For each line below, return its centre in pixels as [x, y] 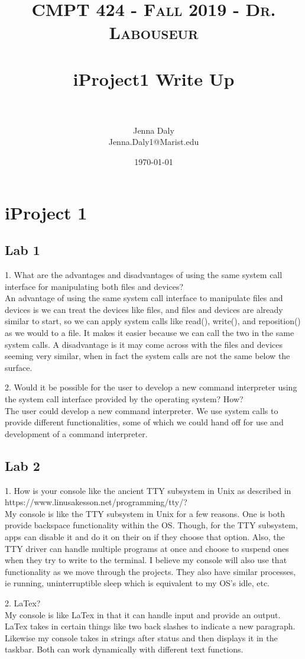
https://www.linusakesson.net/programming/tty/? [96, 502]
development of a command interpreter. [76, 433]
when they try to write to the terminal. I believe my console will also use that [146, 560]
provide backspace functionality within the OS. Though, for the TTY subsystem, [151, 525]
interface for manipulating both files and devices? [94, 286]
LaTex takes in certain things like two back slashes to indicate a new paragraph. [150, 626]
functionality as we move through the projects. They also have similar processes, [150, 571]
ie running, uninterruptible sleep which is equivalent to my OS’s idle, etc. [137, 583]
